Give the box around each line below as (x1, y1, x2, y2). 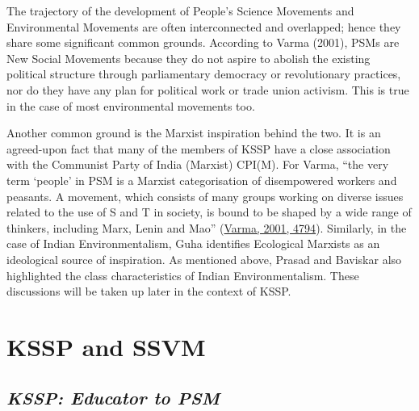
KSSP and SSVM (6, 329, 206, 363)
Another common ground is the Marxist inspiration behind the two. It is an (6, 124, 381, 141)
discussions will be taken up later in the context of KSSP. (6, 283, 291, 300)
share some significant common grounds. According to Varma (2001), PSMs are (6, 34, 400, 51)
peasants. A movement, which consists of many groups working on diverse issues (6, 187, 404, 204)
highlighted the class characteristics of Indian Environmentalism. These (6, 266, 359, 283)
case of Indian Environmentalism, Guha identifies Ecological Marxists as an (6, 235, 380, 252)
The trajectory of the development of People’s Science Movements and (6, 2, 354, 19)
